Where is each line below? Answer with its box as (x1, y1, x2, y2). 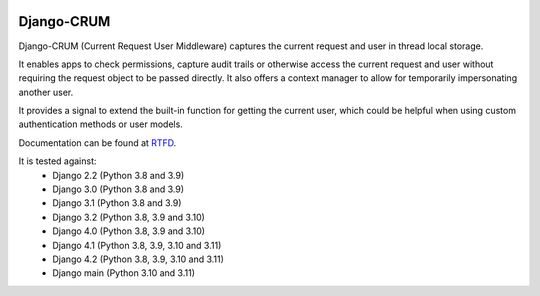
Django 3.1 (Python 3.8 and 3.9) (52, 197, 182, 209)
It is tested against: (18, 155, 97, 167)
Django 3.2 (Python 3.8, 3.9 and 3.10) (52, 211, 205, 223)
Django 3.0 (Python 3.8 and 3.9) (52, 183, 185, 195)
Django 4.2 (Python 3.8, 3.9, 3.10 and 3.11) (52, 253, 225, 265)
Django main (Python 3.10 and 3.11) (52, 267, 195, 279)
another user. (18, 86, 74, 98)
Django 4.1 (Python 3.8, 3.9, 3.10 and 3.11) (52, 239, 222, 251)
